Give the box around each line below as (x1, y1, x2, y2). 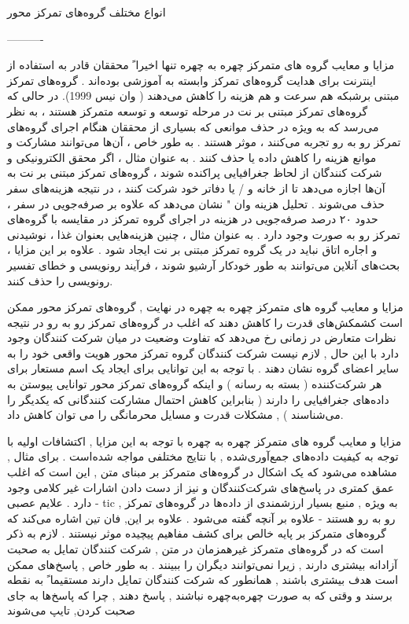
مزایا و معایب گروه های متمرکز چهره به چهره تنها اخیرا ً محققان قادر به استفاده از (7, 57, 395, 73)
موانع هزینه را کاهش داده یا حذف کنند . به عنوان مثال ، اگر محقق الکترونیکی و (7, 149, 377, 165)
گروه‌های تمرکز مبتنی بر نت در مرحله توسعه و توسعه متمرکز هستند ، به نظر (7, 102, 368, 119)
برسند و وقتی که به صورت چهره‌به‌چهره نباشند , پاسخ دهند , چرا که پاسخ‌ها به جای (7, 586, 392, 603)
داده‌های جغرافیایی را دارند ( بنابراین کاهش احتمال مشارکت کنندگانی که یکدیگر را (7, 391, 389, 407)
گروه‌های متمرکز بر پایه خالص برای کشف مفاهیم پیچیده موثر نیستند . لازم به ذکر (7, 525, 386, 541)
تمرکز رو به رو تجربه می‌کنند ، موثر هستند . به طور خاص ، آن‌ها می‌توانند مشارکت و (7, 134, 401, 150)
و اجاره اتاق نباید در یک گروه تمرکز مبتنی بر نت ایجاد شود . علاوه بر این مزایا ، (7, 241, 378, 258)
